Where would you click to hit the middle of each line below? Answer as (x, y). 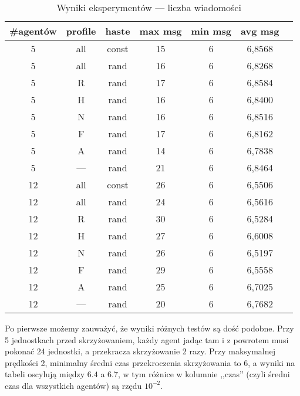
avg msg (260, 31)
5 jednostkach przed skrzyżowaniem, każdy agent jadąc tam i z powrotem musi (147, 339)
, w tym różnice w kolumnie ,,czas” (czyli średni (204, 374)
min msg (211, 31)
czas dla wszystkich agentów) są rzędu (73, 385)
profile (81, 31)
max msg (161, 31)
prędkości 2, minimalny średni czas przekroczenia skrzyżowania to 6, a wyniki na (150, 362)
